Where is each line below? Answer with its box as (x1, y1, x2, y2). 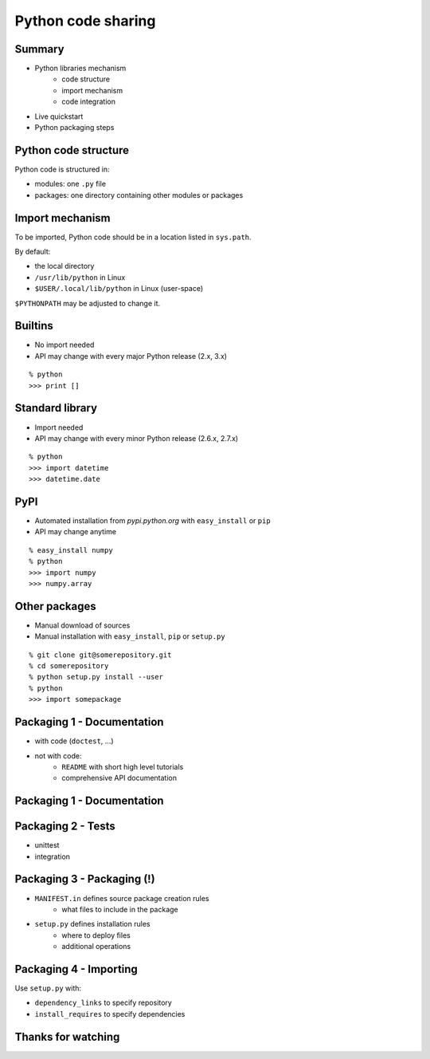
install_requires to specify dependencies (34, 1009, 186, 1018)
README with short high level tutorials (61, 762, 184, 771)
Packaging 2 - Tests (14, 820, 115, 833)
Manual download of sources (34, 620, 131, 630)
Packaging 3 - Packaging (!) (14, 872, 155, 886)
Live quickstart (34, 112, 84, 121)
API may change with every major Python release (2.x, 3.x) (34, 351, 227, 360)
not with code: (34, 750, 82, 761)
